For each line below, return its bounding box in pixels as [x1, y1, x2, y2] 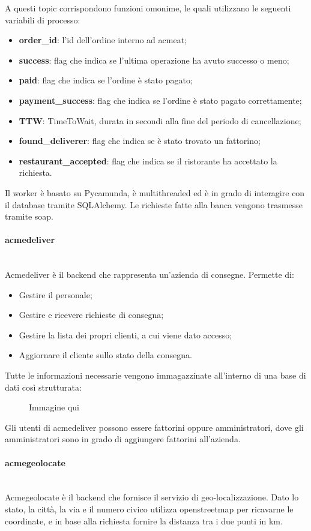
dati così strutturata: [5, 380, 82, 393]
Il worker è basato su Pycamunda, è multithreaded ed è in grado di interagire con [5, 186, 305, 199]
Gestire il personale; [19, 288, 92, 301]
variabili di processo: [5, 13, 80, 26]
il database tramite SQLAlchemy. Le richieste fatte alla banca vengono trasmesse [5, 198, 303, 211]
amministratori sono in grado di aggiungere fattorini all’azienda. [5, 433, 241, 445]
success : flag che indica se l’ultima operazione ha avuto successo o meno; [19, 53, 289, 66]
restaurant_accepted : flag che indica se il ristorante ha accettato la [19, 154, 277, 167]
